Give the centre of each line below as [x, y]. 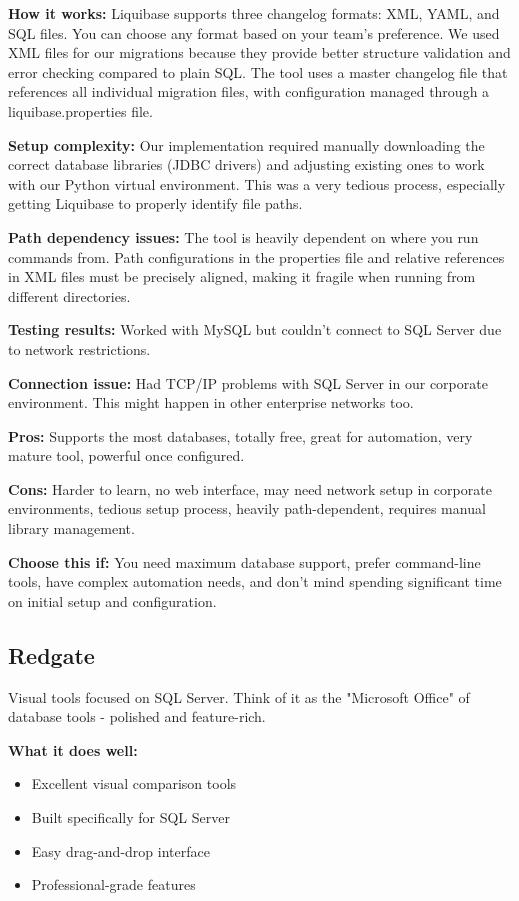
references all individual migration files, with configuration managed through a [249, 91]
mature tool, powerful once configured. [126, 455]
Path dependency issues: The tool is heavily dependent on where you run [243, 236]
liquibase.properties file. [80, 110]
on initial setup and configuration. [112, 600]
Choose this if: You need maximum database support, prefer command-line [244, 561]
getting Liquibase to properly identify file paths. [155, 203]
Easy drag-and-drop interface [120, 850]
